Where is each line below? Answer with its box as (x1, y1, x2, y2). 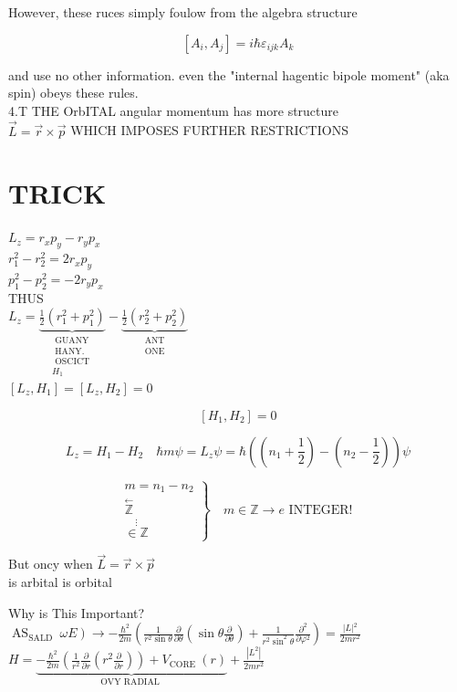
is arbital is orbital (8, 571, 112, 591)
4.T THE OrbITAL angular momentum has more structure (8, 100, 339, 120)
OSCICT (55, 356, 90, 366)
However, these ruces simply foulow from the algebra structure (8, 3, 358, 21)
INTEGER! (288, 503, 353, 517)
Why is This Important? (8, 603, 145, 622)
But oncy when (8, 554, 93, 573)
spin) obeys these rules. (8, 83, 139, 102)
